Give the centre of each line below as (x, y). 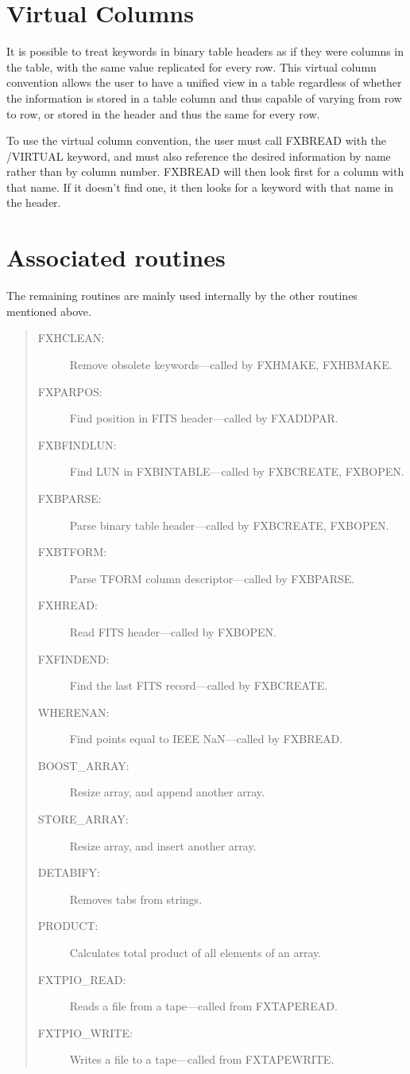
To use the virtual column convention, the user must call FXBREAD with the (197, 140)
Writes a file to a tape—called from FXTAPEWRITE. (202, 1059)
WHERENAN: (73, 712)
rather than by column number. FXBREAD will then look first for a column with (205, 171)
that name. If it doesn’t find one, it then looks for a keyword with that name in (200, 187)
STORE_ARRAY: (83, 819)
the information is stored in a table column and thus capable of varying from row (204, 97)
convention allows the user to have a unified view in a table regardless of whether (204, 82)
